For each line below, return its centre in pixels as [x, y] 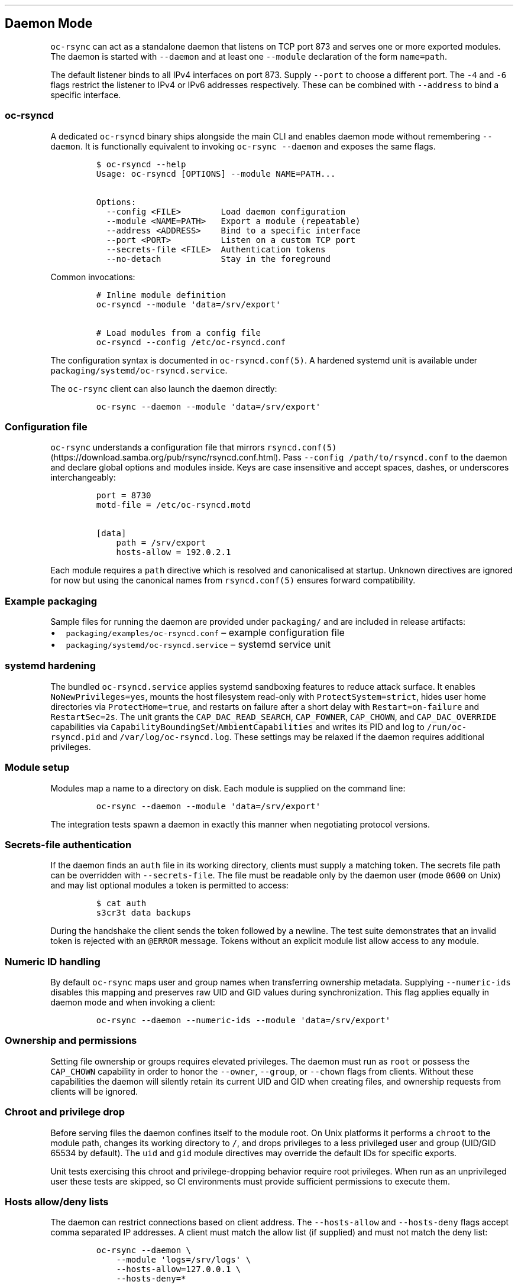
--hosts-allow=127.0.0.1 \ [179, 1269]
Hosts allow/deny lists [57, 1201]
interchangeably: [83, 478]
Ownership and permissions [71, 1041]
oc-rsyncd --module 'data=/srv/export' [188, 304]
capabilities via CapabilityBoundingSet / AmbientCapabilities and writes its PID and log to [237, 726]
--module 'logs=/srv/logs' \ [184, 1260]
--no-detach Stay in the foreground [218, 259]
